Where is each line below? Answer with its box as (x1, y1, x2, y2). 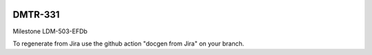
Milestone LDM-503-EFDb (12, 27, 87, 35)
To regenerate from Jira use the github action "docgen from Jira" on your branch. (12, 39, 245, 48)
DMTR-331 (12, 9, 60, 20)
